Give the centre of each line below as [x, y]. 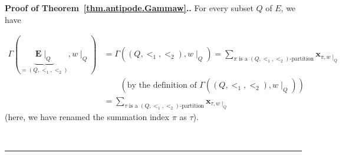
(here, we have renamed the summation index [87, 117]
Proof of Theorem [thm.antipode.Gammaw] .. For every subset [129, 8]
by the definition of [162, 85]
